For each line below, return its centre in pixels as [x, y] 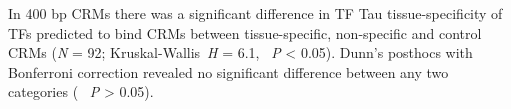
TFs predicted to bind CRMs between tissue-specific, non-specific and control [245, 32]
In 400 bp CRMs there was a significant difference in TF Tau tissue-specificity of [255, 13]
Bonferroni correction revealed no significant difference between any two [228, 71]
